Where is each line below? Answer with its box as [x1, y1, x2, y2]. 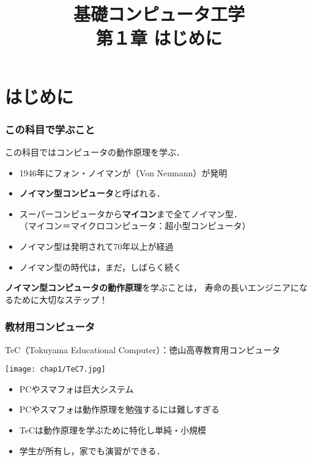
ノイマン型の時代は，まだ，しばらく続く [19, 260, 182, 273]
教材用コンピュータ [5, 319, 95, 334]
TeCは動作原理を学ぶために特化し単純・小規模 [19, 423, 207, 436]
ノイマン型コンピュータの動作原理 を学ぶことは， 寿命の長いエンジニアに [5, 281, 299, 294]
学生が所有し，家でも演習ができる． [19, 444, 165, 457]
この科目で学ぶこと [5, 121, 95, 137]
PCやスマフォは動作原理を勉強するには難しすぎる [19, 403, 220, 416]
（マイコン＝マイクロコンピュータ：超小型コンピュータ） [19, 219, 251, 232]
